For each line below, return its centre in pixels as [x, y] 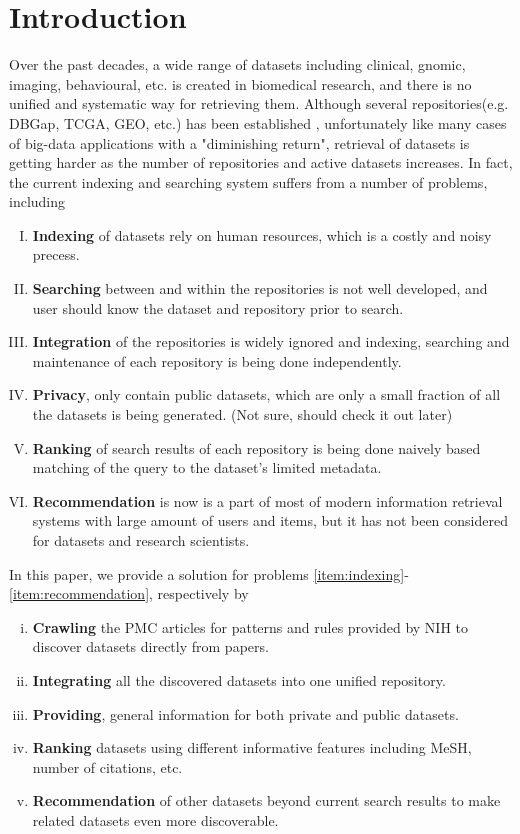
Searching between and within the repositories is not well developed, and [260, 288]
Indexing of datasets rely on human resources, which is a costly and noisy [262, 234]
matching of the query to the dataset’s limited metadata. [207, 467]
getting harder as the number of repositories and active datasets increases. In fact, [261, 162]
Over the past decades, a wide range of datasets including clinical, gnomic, [237, 64]
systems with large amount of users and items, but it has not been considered [270, 520]
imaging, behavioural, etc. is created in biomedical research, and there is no [240, 83]
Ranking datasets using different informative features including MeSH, [252, 747]
